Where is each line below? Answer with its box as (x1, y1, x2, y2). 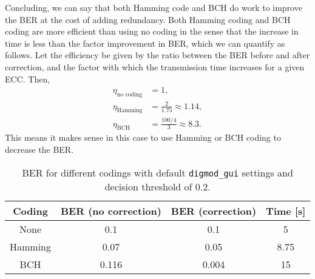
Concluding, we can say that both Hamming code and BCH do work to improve (5, 1, 302, 13)
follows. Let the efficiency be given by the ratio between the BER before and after (5, 49, 310, 61)
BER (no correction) (61, 203, 161, 218)
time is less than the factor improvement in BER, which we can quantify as (5, 36, 285, 49)
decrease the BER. (5, 143, 74, 156)
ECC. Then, (5, 72, 50, 85)
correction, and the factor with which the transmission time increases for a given (5, 60, 305, 73)
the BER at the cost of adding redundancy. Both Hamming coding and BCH (5, 13, 291, 25)
